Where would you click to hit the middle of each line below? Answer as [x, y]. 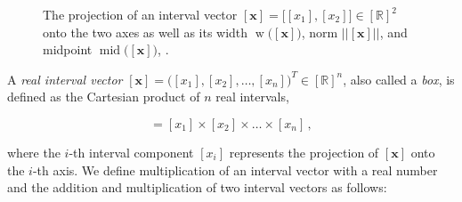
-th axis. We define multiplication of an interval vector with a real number [235, 170]
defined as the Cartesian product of [104, 97]
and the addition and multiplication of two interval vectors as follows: [197, 187]
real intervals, [252, 97]
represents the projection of [304, 152]
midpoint [68, 49]
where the [34, 152]
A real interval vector [65, 79]
